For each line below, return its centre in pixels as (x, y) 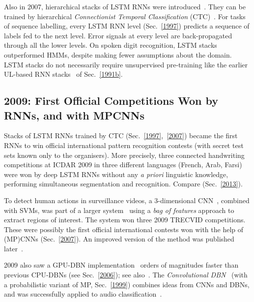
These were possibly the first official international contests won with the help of (124, 229)
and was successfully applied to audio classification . (83, 294)
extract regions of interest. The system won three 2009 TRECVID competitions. (125, 220)
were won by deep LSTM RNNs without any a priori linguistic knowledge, (116, 174)
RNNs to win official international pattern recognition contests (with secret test (124, 145)
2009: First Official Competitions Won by (111, 101)
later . (14, 248)
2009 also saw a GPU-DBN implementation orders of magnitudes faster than (121, 265)
